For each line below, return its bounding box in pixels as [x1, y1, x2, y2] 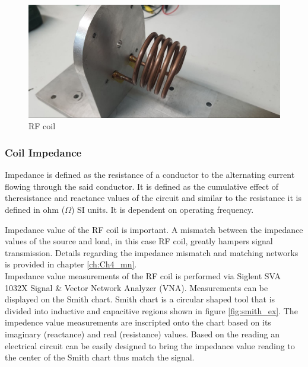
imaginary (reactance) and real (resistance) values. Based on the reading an [5, 328, 280, 340]
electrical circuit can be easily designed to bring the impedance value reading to [5, 339, 295, 352]
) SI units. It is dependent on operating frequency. [71, 203, 254, 216]
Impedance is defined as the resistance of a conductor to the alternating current [5, 168, 295, 181]
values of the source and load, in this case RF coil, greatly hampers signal [5, 235, 273, 247]
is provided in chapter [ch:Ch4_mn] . [5, 258, 137, 270]
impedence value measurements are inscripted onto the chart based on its [5, 316, 271, 328]
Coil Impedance [5, 145, 82, 159]
